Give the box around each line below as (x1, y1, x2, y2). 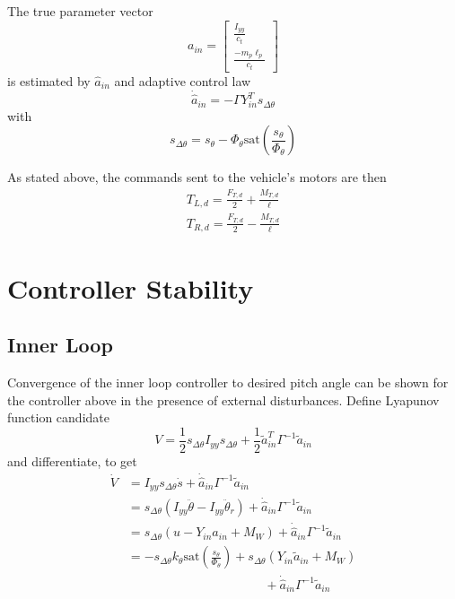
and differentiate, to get (7, 451, 137, 470)
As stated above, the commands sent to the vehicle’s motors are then (7, 168, 387, 187)
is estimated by (7, 72, 91, 91)
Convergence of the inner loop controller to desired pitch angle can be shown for (7, 372, 449, 391)
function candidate (7, 408, 109, 427)
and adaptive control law (114, 72, 251, 91)
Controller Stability (7, 269, 254, 306)
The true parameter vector (7, 2, 153, 20)
